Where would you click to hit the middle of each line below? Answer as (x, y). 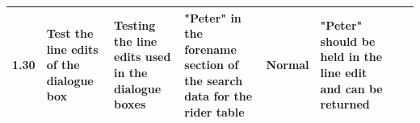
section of (212, 65)
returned (345, 104)
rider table (214, 112)
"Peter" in (213, 17)
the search (214, 80)
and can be (351, 88)
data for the (218, 96)
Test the (70, 33)
